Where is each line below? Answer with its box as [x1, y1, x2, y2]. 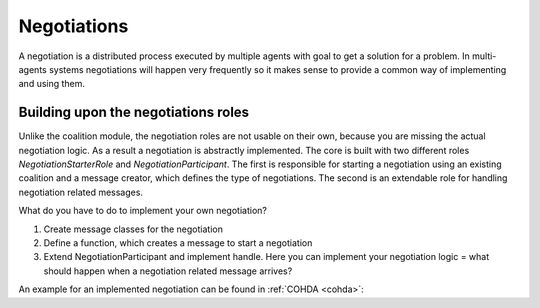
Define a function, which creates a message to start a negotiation [43, 236, 313, 249]
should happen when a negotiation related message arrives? [43, 265, 293, 277]
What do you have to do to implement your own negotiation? [18, 205, 267, 217]
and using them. [18, 78, 85, 90]
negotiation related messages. [18, 186, 144, 198]
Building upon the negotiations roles [18, 104, 250, 121]
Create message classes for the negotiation [43, 223, 224, 235]
